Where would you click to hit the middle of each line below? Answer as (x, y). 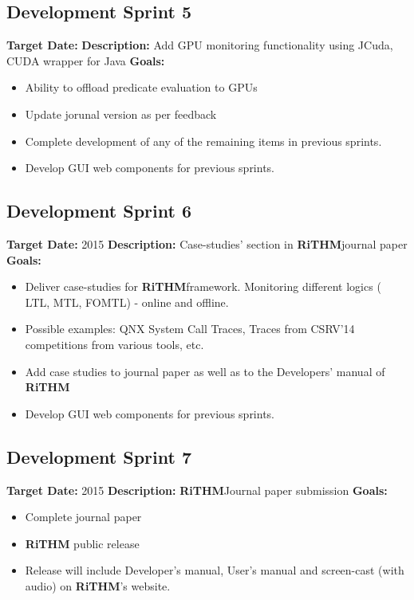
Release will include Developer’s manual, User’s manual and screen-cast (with (215, 570)
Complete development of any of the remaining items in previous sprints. (203, 141)
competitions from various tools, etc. (114, 344)
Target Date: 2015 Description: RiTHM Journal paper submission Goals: (197, 490)
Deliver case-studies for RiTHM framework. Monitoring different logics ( (203, 286)
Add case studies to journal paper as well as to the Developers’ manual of (205, 371)
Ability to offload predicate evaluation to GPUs (141, 87)
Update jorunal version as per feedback (121, 114)
